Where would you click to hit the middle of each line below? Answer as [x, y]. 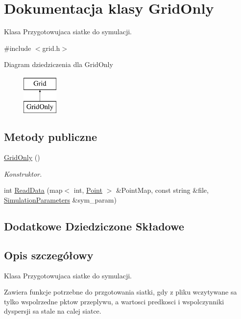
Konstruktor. [23, 173]
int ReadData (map [33, 190]
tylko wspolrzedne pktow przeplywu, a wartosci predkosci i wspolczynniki [114, 301]
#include [18, 48]
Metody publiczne [50, 137]
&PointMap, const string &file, [162, 190]
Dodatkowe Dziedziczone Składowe [94, 226]
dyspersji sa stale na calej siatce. [53, 311]
